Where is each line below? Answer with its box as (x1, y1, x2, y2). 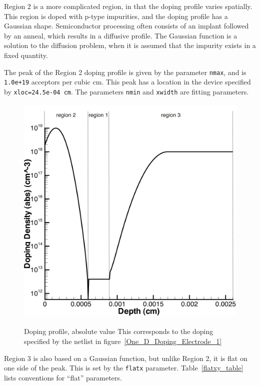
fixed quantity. (4, 49, 48, 60)
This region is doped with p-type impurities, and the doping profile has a (4, 10, 228, 21)
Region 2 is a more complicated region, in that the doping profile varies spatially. (4, 1, 252, 11)
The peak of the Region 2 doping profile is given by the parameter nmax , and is (4, 66, 246, 77)
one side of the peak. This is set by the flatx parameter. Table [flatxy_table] (4, 362, 243, 373)
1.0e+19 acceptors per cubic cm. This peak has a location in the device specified (4, 76, 251, 87)
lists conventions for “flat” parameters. (4, 372, 122, 382)
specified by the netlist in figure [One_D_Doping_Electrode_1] (24, 335, 222, 346)
